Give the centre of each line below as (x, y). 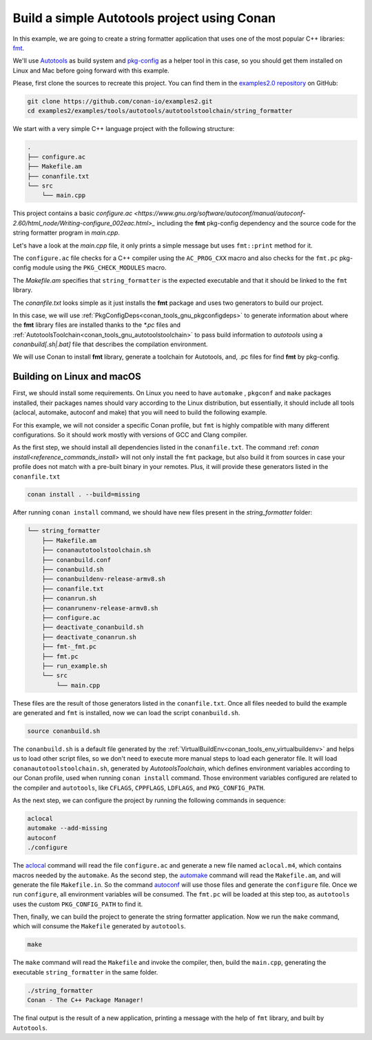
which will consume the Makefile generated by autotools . (99, 926)
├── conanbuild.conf (76, 560)
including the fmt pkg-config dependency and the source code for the (256, 223)
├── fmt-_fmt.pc (69, 647)
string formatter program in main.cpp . (66, 233)
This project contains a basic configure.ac (73, 213)
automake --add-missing (68, 828)
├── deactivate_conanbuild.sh (93, 627)
